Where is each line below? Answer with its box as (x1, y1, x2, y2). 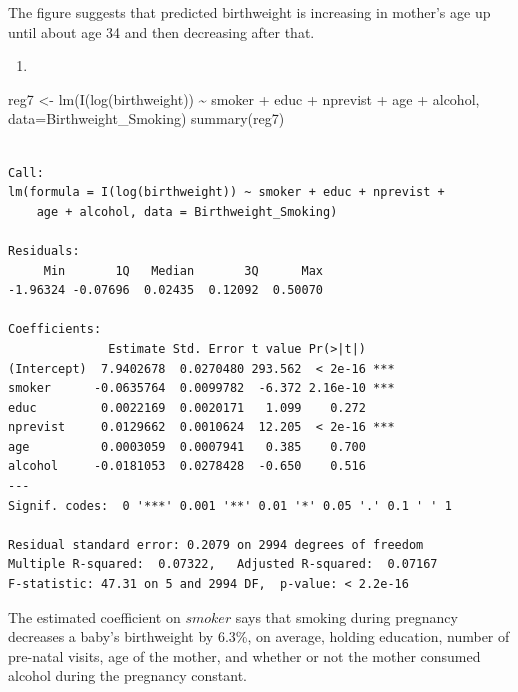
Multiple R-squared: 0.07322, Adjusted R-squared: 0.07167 (8, 557, 438, 572)
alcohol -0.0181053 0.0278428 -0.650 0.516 (8, 459, 366, 474)
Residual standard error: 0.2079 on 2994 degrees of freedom (8, 537, 424, 552)
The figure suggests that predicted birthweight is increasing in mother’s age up (8, 2, 491, 22)
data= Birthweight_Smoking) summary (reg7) (8, 108, 285, 129)
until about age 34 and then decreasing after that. (8, 21, 315, 42)
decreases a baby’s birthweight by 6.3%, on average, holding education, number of (8, 626, 510, 647)
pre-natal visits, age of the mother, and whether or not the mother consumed (8, 645, 481, 666)
